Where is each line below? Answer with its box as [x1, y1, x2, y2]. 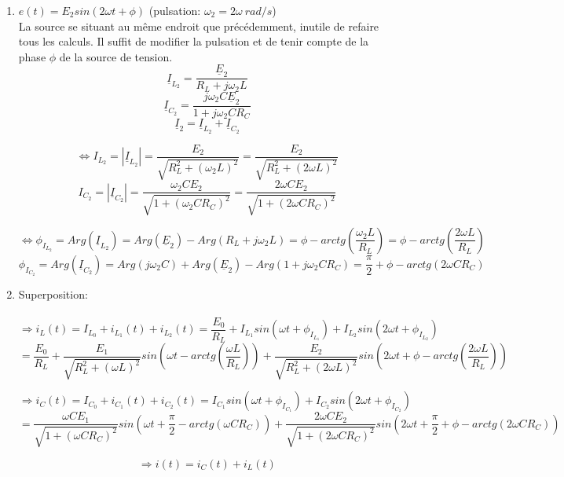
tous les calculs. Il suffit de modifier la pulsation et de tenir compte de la [18, 33, 369, 50]
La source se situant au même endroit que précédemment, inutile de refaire [18, 17, 379, 34]
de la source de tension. [59, 48, 173, 64]
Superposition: [18, 285, 88, 302]
